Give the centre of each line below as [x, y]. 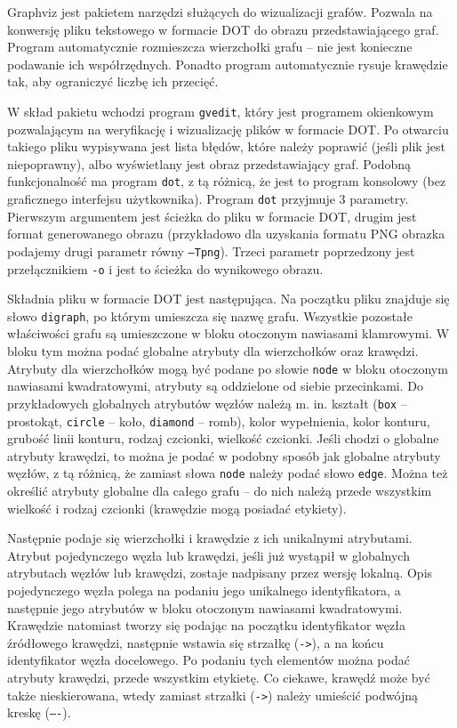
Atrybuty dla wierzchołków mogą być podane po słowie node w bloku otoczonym [228, 368]
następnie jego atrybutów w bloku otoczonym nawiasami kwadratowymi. [205, 607]
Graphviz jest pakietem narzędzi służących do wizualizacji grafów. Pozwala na [220, 12]
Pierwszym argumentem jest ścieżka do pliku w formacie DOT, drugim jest [212, 216]
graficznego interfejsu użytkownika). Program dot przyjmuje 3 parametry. [208, 199]
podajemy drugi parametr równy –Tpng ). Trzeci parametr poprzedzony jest [211, 251]
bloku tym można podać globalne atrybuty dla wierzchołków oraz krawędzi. [213, 351]
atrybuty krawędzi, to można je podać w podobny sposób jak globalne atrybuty [224, 455]
